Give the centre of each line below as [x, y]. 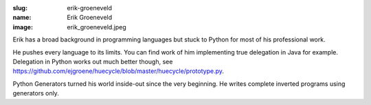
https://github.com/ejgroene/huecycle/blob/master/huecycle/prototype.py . [119, 71]
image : [23, 27]
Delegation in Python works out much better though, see [93, 61]
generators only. [36, 93]
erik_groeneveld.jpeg [97, 27]
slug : [20, 8]
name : [22, 18]
